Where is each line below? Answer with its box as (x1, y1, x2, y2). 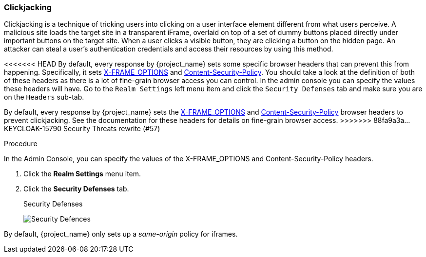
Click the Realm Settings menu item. (23, 170, 141, 178)
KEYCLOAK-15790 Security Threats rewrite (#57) (4, 124, 160, 133)
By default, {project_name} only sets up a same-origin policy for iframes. (4, 230, 238, 239)
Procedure (4, 139, 38, 148)
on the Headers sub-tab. (4, 93, 84, 102)
